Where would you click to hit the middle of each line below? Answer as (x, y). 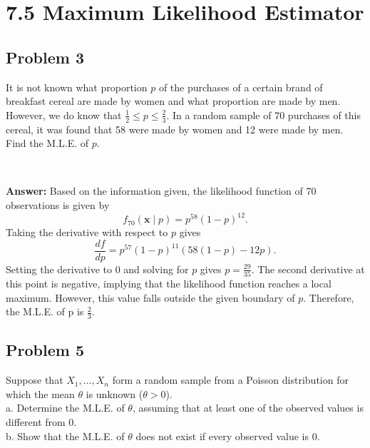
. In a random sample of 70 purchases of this (263, 114)
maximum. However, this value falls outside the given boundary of (150, 297)
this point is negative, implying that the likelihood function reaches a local (169, 284)
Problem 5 (45, 350)
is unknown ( (114, 393)
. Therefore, (329, 297)
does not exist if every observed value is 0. (228, 436)
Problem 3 (45, 57)
